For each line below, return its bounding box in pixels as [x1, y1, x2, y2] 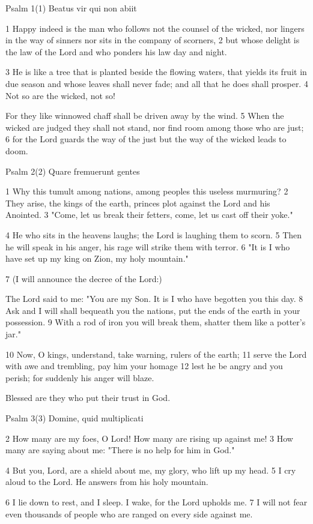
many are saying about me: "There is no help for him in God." [5, 444, 235, 456]
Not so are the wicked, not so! [5, 89, 115, 101]
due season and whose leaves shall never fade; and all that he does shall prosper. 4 [5, 77, 308, 89]
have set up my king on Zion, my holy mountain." [5, 252, 189, 265]
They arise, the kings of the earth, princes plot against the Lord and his [5, 196, 270, 209]
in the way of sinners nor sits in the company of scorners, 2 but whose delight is [5, 34, 300, 46]
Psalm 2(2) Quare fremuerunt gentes [5, 164, 140, 177]
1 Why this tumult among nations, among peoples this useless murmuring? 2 [5, 185, 288, 197]
